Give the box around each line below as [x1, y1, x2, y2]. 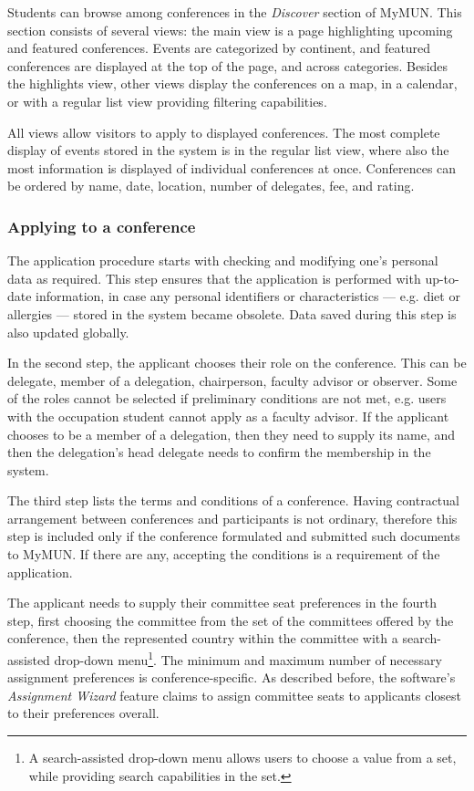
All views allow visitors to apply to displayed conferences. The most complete [7, 122, 440, 141]
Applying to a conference [7, 214, 196, 237]
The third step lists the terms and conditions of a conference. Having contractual [7, 491, 459, 510]
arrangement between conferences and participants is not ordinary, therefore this [7, 508, 458, 527]
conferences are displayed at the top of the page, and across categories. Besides [7, 56, 448, 75]
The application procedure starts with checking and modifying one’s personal [7, 251, 438, 270]
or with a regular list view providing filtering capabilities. [7, 91, 327, 110]
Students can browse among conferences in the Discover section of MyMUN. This [7, 3, 462, 21]
